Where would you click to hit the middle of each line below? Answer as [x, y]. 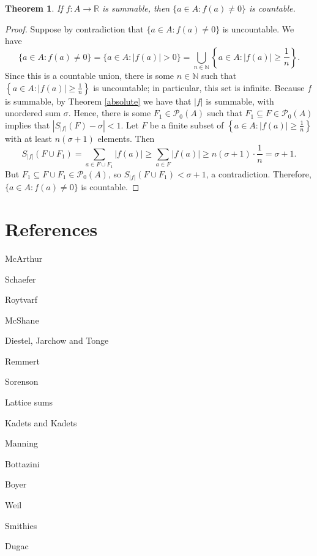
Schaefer [21, 279]
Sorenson [22, 381]
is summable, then [136, 8]
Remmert [22, 361]
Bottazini [22, 463]
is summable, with [240, 101]
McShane [22, 320]
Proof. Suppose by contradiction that [74, 28]
